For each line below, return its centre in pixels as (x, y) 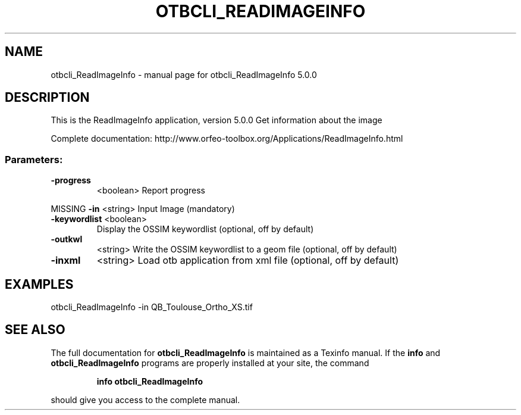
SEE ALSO (35, 330)
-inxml (66, 260)
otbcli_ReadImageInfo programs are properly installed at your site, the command (210, 363)
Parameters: (34, 159)
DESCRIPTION (47, 98)
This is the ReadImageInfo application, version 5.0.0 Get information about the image (216, 120)
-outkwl (67, 239)
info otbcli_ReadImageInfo (150, 381)
